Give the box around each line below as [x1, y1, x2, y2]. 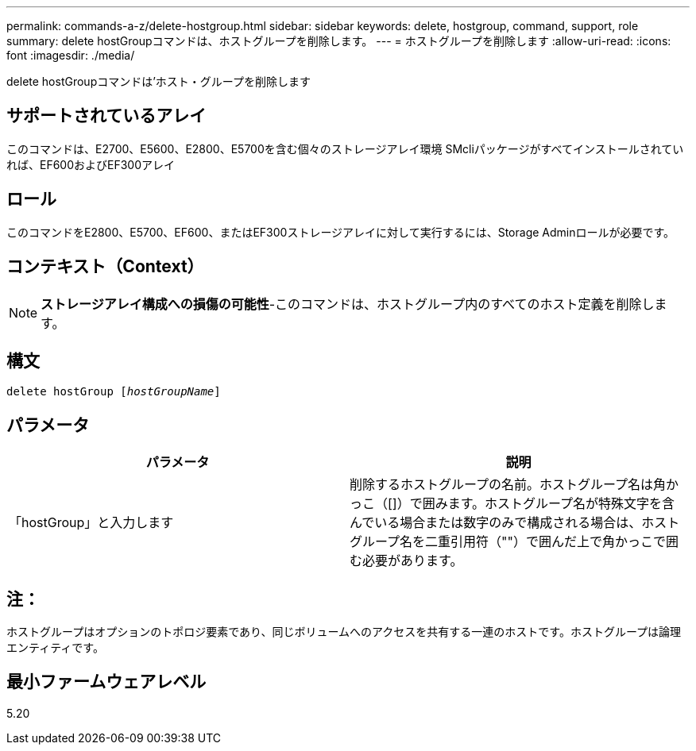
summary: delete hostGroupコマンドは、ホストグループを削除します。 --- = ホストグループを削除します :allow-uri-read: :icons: [6, 34, 671, 48]
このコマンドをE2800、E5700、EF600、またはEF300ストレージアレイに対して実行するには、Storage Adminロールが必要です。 [6, 225, 675, 239]
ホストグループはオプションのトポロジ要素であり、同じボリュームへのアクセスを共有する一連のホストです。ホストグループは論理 [6, 625, 682, 639]
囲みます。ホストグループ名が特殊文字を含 [422, 495, 675, 512]
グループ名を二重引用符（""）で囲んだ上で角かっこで [350, 533, 666, 550]
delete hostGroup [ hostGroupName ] [6, 385, 221, 399]
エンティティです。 [6, 641, 104, 655]
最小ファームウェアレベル [6, 672, 207, 692]
